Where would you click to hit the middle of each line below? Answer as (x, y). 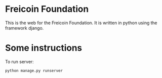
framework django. (24, 28)
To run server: (20, 61)
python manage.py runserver (34, 71)
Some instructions (44, 48)
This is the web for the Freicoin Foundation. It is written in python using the (81, 23)
